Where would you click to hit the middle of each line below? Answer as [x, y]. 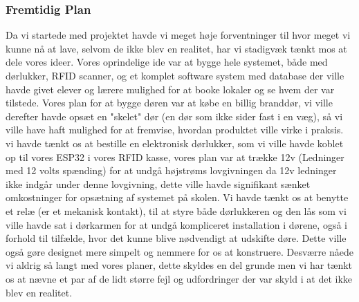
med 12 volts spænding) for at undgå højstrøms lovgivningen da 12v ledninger [171, 170]
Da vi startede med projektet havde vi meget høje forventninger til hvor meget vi [178, 35]
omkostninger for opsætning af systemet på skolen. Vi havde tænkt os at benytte [177, 197]
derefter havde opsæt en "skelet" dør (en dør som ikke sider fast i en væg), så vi [174, 116]
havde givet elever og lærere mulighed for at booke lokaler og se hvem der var [170, 89]
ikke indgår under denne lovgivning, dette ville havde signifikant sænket [158, 183]
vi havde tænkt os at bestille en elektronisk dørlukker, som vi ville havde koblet [175, 143]
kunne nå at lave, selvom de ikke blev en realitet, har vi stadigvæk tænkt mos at [176, 48]
